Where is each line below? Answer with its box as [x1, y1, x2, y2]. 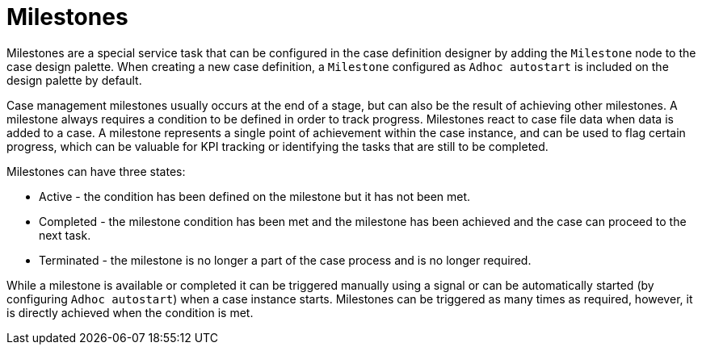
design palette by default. [6, 73, 142, 87]
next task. [39, 228, 91, 242]
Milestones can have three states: [6, 164, 186, 178]
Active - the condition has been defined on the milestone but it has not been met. [39, 189, 471, 203]
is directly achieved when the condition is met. [6, 305, 254, 320]
